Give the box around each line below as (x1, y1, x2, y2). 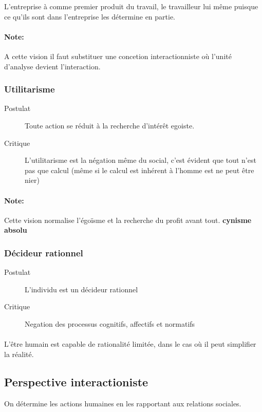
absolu (4, 224, 27, 235)
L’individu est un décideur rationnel (25, 284, 138, 294)
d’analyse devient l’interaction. (4, 61, 101, 71)
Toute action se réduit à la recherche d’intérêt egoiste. (25, 120, 195, 130)
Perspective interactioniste (4, 373, 148, 389)
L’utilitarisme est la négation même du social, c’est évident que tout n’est (25, 155, 256, 165)
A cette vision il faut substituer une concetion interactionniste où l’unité (4, 50, 232, 61)
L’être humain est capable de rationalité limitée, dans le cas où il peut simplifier (4, 339, 256, 349)
